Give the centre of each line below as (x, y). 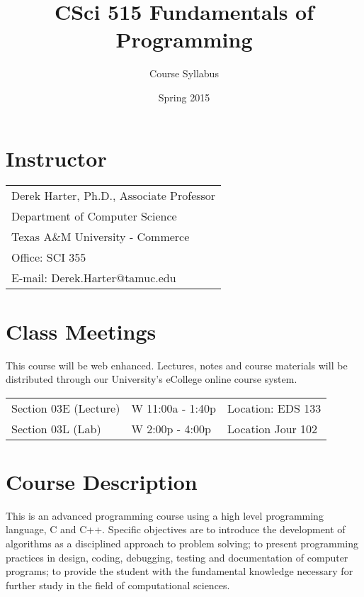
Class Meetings (81, 331)
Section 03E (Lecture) (66, 408)
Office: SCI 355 (49, 257)
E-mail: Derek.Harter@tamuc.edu (94, 278)
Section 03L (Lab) (56, 428)
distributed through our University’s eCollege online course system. (152, 379)
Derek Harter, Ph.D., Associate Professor (114, 196)
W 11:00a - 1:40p (174, 408)
